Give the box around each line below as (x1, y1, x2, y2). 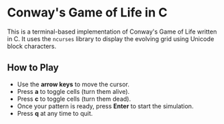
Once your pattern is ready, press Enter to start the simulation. (16, 101, 194, 110)
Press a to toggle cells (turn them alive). (16, 87, 130, 95)
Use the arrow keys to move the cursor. (16, 80, 130, 88)
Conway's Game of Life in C (7, 5, 168, 21)
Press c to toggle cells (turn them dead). (16, 95, 132, 103)
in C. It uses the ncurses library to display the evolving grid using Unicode (7, 34, 214, 42)
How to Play (7, 62, 60, 73)
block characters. (7, 42, 57, 50)
